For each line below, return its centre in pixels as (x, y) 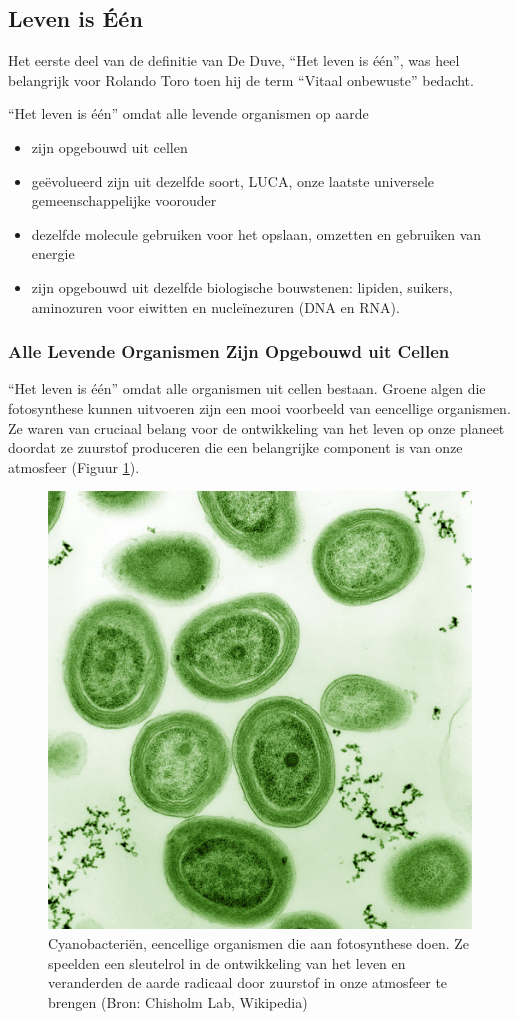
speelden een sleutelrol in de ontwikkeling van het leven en (227, 962)
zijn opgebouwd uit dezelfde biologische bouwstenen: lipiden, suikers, (242, 286)
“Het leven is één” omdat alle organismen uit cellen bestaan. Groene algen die (247, 388)
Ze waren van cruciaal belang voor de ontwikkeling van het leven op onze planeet (256, 427)
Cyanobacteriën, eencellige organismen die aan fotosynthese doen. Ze (259, 943)
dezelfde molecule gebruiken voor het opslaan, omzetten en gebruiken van (256, 233)
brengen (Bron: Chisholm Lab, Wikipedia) (178, 1001)
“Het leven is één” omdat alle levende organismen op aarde (188, 113)
